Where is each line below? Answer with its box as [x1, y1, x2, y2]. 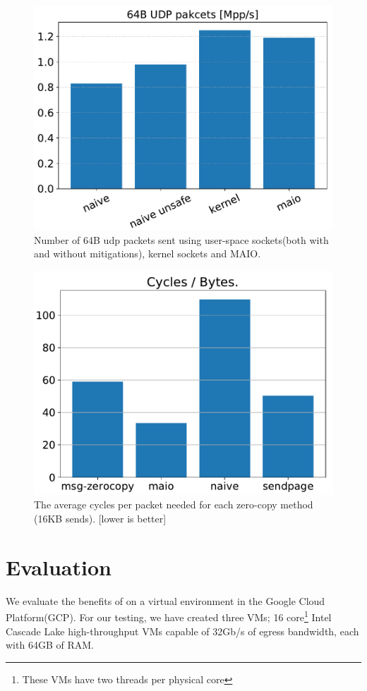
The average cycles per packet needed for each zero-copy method [34, 497, 313, 512]
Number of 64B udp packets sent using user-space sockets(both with [34, 232, 329, 247]
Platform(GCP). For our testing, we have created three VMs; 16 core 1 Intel [6, 608, 332, 624]
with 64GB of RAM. [6, 637, 94, 652]
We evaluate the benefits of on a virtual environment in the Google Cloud [6, 593, 325, 608]
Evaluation [6, 552, 112, 581]
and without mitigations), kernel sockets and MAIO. [34, 246, 261, 261]
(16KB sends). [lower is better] [34, 510, 167, 525]
